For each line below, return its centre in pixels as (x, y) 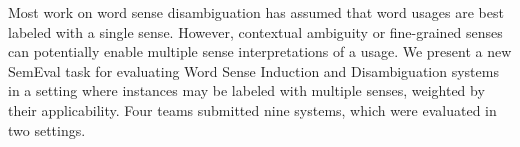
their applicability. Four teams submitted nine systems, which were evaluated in (252, 109)
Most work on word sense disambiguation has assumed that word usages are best (256, 12)
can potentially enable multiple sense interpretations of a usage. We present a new (260, 51)
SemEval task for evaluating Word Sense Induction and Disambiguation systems (253, 70)
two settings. (47, 129)
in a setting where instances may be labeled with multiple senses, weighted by (246, 90)
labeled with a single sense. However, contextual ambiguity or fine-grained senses (255, 31)
